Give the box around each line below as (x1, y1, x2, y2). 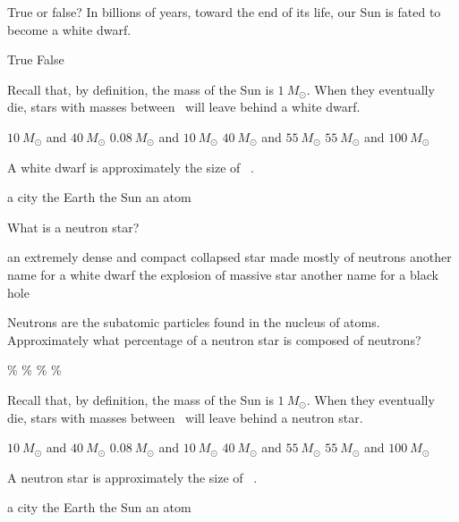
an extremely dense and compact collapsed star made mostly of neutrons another (7, 248, 452, 266)
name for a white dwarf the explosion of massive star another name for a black (7, 265, 438, 283)
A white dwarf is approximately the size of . (7, 157, 254, 176)
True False (7, 50, 64, 69)
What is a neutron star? (7, 217, 140, 236)
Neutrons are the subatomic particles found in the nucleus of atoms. (7, 313, 380, 332)
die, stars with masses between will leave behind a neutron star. (7, 408, 363, 426)
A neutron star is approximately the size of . (7, 467, 258, 486)
